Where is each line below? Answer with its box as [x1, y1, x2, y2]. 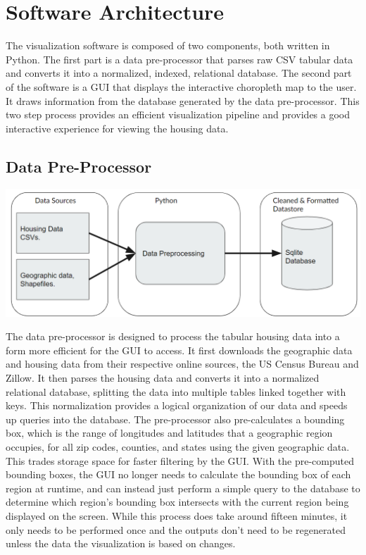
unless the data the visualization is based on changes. [6, 536, 236, 551]
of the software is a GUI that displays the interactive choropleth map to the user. [6, 79, 357, 94]
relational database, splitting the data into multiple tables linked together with [6, 384, 346, 399]
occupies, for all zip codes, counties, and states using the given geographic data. [6, 439, 350, 454]
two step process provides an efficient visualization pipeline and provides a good [6, 107, 351, 122]
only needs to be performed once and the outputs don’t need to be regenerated [6, 522, 346, 537]
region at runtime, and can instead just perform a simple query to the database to [6, 480, 360, 495]
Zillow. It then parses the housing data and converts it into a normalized [6, 370, 320, 385]
